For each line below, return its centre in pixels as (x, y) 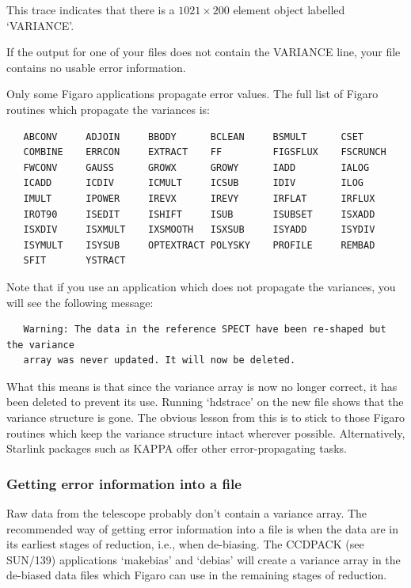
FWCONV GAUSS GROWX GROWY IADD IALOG (196, 167)
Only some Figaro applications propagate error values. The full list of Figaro (192, 94)
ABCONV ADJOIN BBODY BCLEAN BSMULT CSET (194, 137)
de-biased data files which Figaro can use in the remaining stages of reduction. (197, 575)
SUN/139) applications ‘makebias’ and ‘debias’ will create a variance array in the (204, 559)
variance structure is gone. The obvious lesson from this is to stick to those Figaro (206, 417)
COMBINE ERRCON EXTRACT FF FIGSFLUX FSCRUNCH (205, 152)
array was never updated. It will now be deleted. (160, 360)
